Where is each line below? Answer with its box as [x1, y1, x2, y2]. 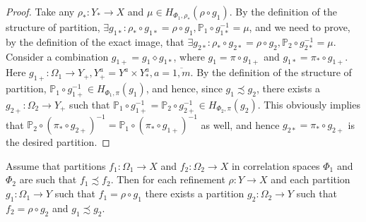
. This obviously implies [257, 97, 360, 111]
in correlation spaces [231, 158, 320, 173]
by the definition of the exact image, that [6, 34, 184, 49]
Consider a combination [6, 49, 109, 63]
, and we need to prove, [249, 20, 350, 34]
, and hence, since [146, 81, 223, 96]
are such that [19, 172, 77, 187]
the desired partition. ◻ [6, 135, 110, 149]
